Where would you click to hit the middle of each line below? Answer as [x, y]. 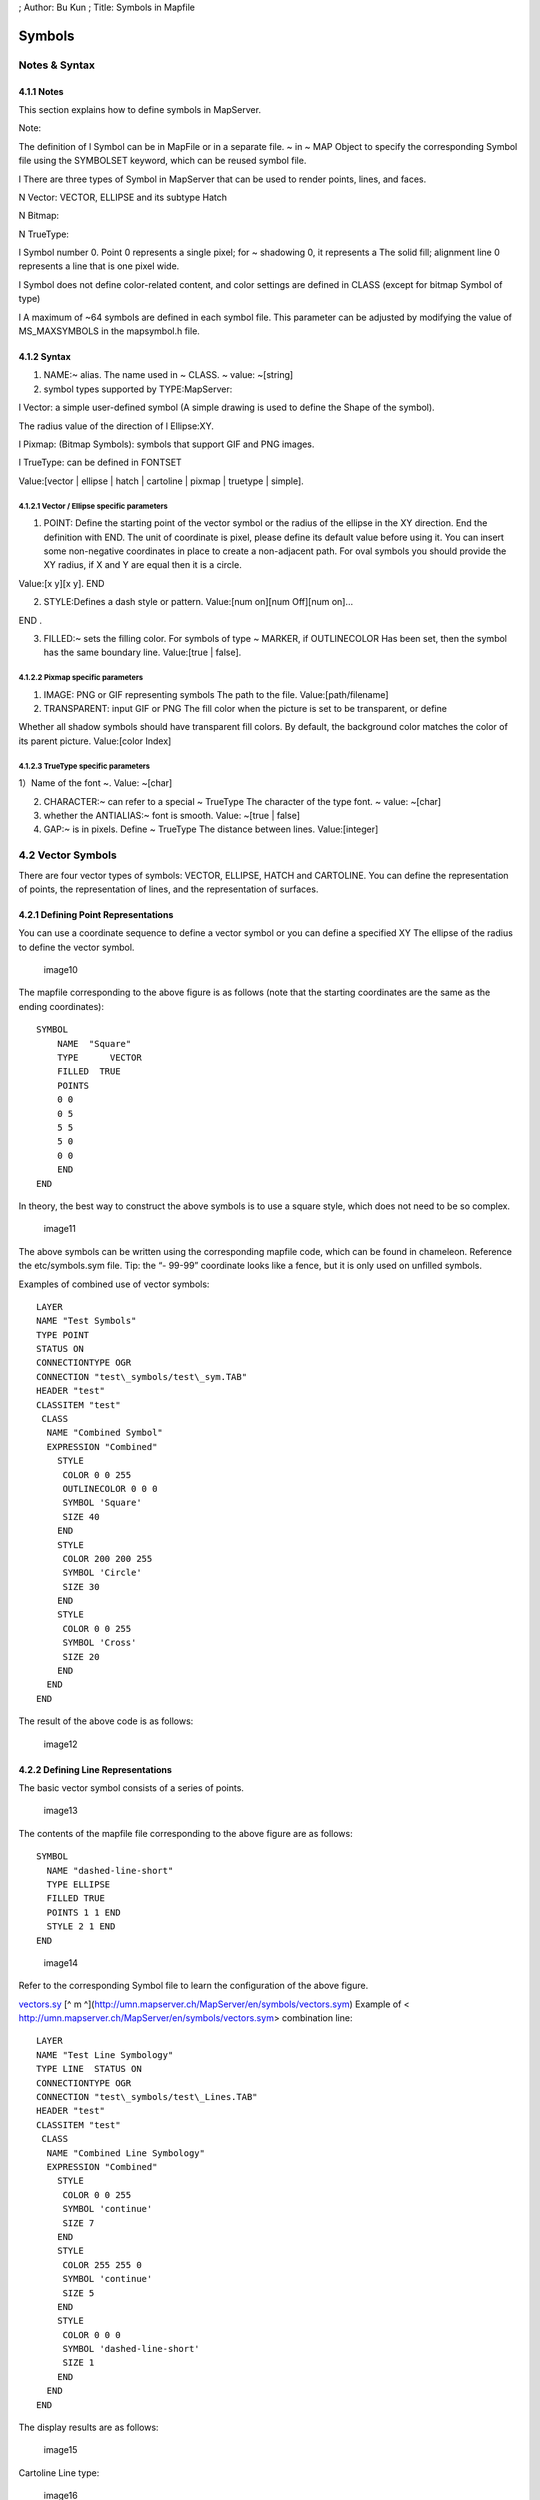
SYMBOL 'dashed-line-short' [131, 2349]
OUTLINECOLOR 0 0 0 [110, 1488]
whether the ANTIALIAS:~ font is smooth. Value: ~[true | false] [171, 815]
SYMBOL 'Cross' [99, 1643]
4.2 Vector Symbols [67, 855]
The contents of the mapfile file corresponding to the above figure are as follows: [186, 1833]
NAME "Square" [94, 1043]
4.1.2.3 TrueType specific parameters [84, 766]
